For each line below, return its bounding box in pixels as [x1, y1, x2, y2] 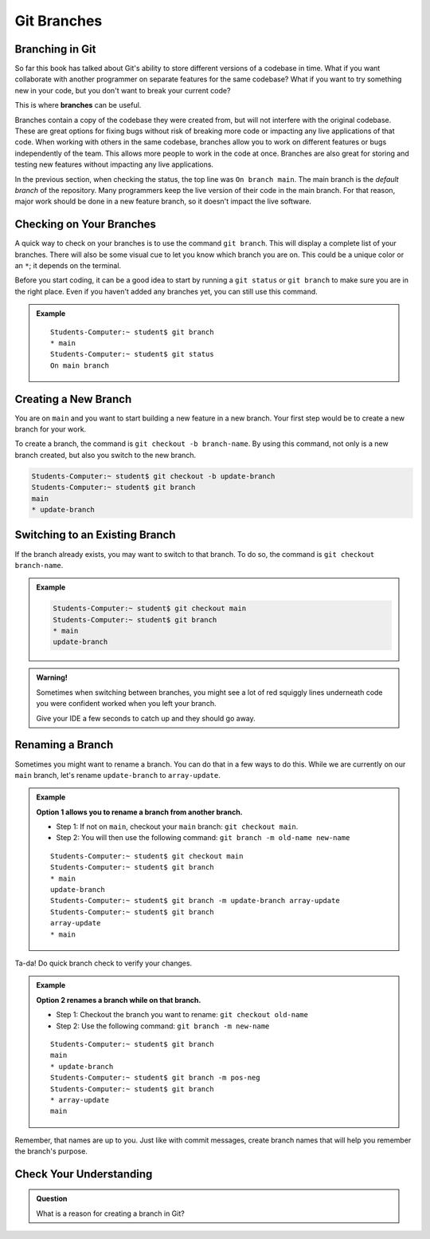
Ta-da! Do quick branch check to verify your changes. [14, 958, 193, 968]
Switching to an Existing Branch [14, 528, 176, 542]
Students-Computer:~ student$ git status [50, 349, 214, 359]
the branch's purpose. [14, 1146, 88, 1156]
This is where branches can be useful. [14, 101, 142, 110]
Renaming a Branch [14, 738, 114, 752]
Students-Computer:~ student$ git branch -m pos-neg [50, 1073, 260, 1083]
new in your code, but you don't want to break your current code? [14, 85, 231, 95]
